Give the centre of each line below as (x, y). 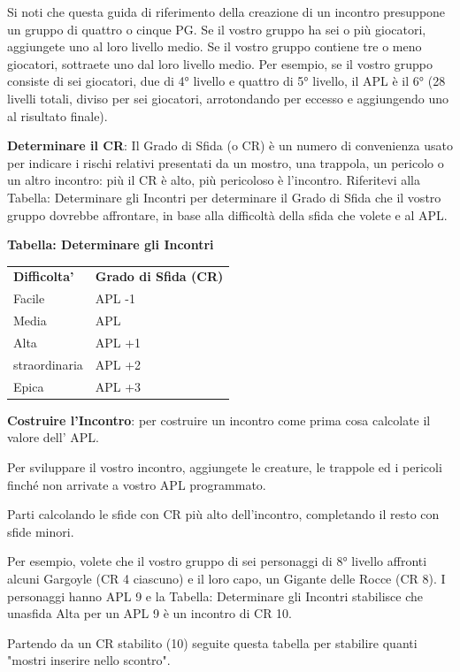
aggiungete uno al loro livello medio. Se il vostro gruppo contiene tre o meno (215, 46)
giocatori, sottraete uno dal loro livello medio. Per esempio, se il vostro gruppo (220, 63)
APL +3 (118, 386)
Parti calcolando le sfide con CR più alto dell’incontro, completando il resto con (223, 514)
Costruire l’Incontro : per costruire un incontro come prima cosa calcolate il (219, 420)
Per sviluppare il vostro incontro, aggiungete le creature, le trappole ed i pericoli (225, 466)
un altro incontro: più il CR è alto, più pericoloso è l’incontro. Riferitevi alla (214, 180)
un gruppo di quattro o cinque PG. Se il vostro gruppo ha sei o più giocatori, (217, 29)
